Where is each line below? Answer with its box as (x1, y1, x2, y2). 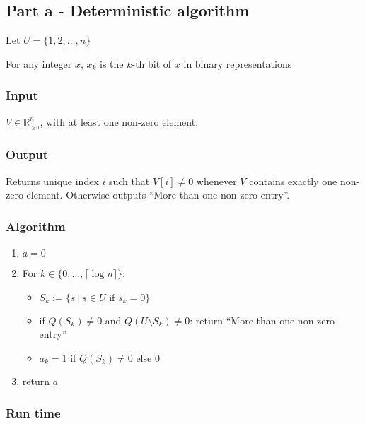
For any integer (6, 56, 72, 71)
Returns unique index (6, 173, 99, 188)
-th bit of (132, 56, 172, 71)
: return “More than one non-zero (190, 312, 335, 327)
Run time (6, 404, 61, 421)
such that (108, 173, 150, 188)
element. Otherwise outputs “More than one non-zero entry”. (26, 187, 290, 202)
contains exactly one (249, 173, 337, 188)
